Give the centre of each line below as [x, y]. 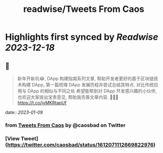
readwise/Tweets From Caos [84, 9]
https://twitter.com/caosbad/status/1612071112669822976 [80, 145]
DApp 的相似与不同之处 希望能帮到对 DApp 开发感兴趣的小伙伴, [92, 91]
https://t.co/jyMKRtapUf [42, 103]
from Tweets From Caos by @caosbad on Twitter [66, 125]
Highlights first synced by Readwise [82, 37]
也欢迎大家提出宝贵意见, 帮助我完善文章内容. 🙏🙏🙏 [68, 97]
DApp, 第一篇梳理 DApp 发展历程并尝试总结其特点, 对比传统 [93, 85]
